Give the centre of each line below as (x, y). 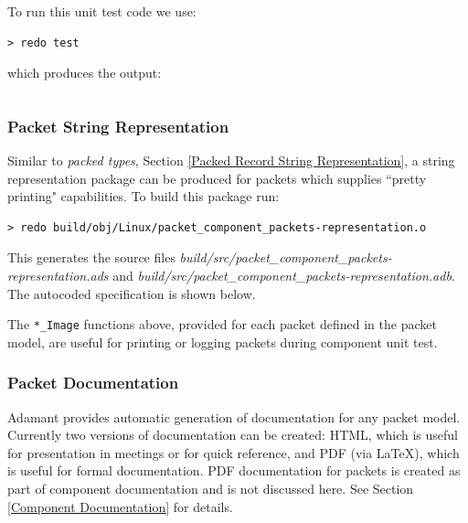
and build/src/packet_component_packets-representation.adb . (284, 275)
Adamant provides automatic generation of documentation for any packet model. (234, 416)
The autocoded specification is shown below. (132, 293)
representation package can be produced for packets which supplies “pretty (217, 178)
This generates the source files (91, 257)
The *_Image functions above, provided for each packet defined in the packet (222, 324)
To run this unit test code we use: (102, 11)
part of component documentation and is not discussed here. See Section (211, 488)
